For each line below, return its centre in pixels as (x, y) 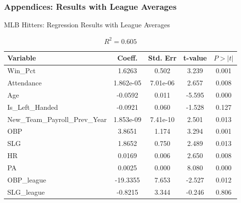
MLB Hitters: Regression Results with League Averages (87, 25)
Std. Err (162, 58)
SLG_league (26, 192)
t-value (195, 58)
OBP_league (27, 179)
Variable (22, 58)
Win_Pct (22, 71)
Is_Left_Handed (33, 107)
